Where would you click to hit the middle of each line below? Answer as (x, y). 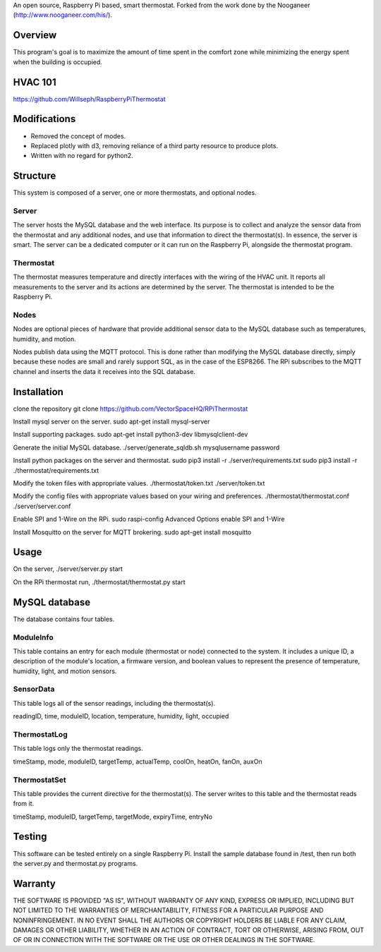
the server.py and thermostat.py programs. (75, 863)
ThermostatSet (40, 780)
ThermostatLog (40, 734)
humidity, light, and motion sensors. (65, 671)
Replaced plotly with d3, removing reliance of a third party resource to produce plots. (155, 145)
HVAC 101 (35, 82)
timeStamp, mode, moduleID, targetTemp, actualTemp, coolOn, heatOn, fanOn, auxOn (138, 761)
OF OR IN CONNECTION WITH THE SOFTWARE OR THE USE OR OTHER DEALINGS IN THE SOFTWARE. (164, 940)
